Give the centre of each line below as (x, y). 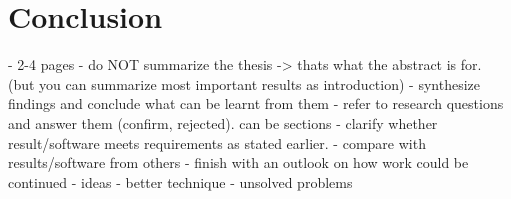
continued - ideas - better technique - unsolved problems (180, 181)
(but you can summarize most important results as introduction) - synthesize (244, 83)
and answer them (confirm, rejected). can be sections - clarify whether (223, 122)
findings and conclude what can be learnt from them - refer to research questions (256, 103)
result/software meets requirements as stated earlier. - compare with (217, 142)
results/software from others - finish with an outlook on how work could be (238, 162)
